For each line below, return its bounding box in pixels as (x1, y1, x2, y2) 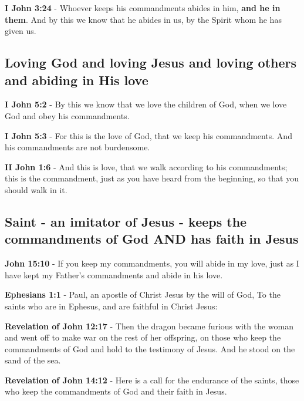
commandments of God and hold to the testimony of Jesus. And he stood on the (5, 342, 295, 355)
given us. (5, 25, 36, 37)
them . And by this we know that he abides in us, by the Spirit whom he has (5, 13, 282, 25)
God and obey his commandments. (5, 109, 130, 122)
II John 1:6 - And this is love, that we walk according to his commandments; (5, 160, 288, 173)
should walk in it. (5, 183, 67, 196)
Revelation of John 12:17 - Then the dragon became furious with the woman (5, 319, 293, 332)
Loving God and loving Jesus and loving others (5, 53, 297, 72)
